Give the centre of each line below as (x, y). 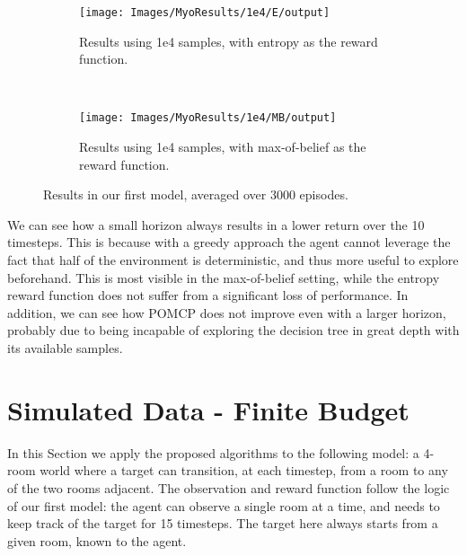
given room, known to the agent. (97, 540)
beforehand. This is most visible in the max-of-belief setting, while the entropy (224, 277)
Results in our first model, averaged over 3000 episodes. (196, 194)
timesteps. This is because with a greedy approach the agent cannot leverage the (229, 242)
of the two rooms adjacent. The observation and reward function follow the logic (229, 487)
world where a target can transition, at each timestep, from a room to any (244, 470)
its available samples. (65, 348)
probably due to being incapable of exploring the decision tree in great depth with (233, 330)
